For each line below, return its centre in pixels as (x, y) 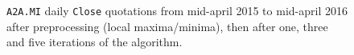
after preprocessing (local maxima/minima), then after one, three (167, 26)
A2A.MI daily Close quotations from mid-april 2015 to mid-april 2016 (177, 10)
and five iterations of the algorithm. (95, 42)
